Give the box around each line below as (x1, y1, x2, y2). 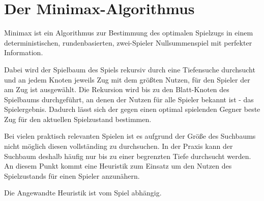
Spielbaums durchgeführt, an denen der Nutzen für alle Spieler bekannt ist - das (4, 94, 254, 104)
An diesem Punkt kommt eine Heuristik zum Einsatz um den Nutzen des (4, 160, 232, 171)
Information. (4, 47, 43, 58)
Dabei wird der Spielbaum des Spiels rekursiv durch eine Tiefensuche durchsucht (4, 64, 255, 74)
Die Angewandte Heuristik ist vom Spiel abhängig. (4, 187, 162, 198)
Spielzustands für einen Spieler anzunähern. (4, 170, 140, 181)
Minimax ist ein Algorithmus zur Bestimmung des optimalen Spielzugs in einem (4, 27, 253, 38)
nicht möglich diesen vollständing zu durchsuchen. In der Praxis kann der (4, 141, 233, 151)
